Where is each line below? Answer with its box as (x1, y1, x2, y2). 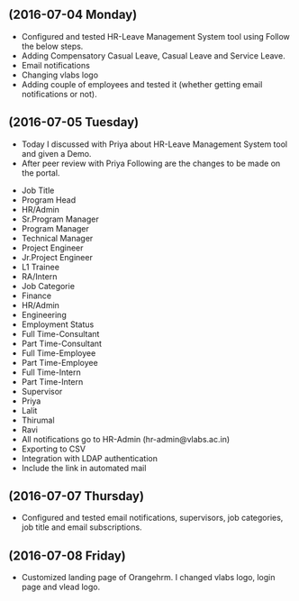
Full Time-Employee (21, 347, 96, 359)
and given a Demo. (21, 148, 92, 159)
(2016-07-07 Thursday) (8, 488, 145, 504)
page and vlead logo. (21, 581, 101, 593)
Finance (21, 290, 52, 301)
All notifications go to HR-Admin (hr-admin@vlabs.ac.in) (21, 433, 231, 444)
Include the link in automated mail (21, 462, 147, 473)
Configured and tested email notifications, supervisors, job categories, (21, 513, 284, 524)
